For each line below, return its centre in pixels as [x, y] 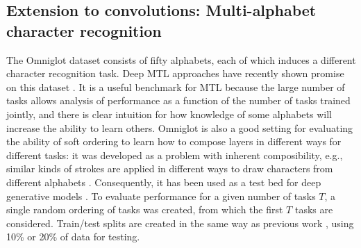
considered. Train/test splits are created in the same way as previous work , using [180, 223]
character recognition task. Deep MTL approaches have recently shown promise [175, 73]
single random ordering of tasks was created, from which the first [145, 209]
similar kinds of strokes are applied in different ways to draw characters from [170, 168]
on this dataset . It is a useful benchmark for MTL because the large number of [176, 86]
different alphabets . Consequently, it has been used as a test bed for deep [164, 182]
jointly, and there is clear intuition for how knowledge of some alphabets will [169, 114]
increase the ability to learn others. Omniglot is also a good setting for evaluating [180, 127]
